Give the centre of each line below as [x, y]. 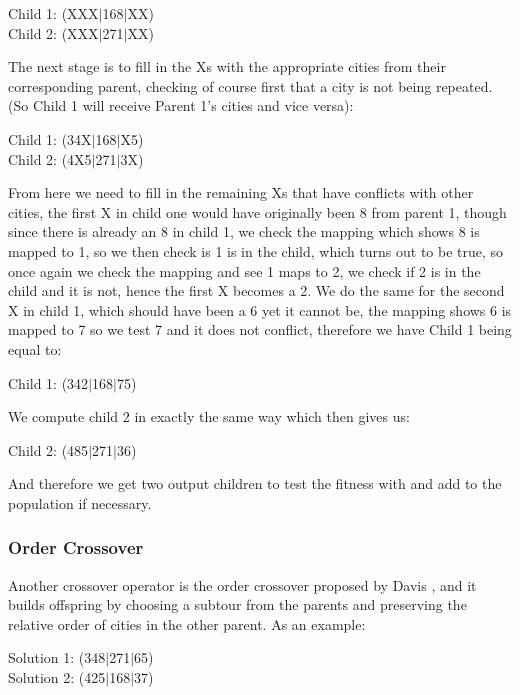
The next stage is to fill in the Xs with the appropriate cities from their [227, 66]
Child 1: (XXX [53, 13]
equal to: [35, 348]
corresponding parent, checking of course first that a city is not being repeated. [250, 85]
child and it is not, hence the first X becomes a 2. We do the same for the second [256, 290]
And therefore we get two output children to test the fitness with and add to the [255, 483]
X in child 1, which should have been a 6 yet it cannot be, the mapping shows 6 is [260, 309]
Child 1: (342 [48, 382]
